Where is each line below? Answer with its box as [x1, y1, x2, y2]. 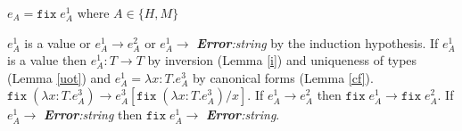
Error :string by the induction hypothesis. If [196, 33, 439, 52]
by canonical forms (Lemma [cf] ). [192, 68, 374, 86]
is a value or [24, 33, 91, 52]
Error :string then [44, 105, 143, 124]
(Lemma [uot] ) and [7, 68, 111, 86]
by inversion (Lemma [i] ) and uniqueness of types [147, 51, 417, 70]
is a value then [7, 51, 87, 70]
